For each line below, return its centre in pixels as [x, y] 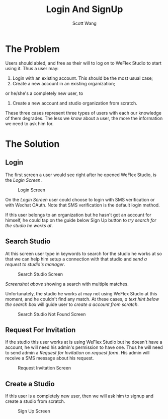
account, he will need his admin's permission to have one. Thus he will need [84, 347]
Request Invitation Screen [45, 368]
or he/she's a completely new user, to [44, 93]
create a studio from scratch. [35, 401]
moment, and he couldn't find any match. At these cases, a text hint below [82, 299]
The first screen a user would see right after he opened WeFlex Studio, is [81, 175]
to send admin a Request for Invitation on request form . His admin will [77, 353]
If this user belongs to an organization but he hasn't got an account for [78, 215]
